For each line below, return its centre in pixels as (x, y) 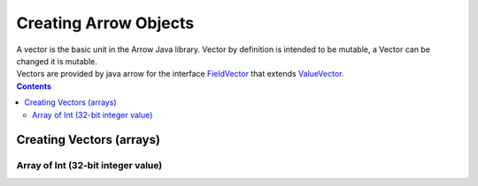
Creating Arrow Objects (105, 23)
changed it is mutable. (57, 61)
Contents (34, 86)
